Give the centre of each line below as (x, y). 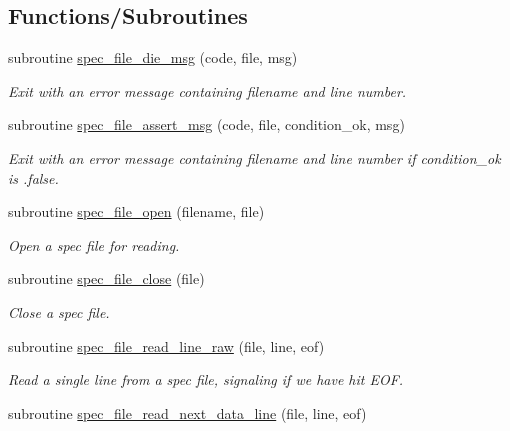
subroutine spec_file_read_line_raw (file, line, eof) (166, 345)
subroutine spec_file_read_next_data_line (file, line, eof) (187, 412)
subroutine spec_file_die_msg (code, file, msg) (153, 57)
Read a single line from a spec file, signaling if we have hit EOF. (206, 379)
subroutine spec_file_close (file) (106, 278)
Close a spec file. (59, 311)
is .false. (33, 177)
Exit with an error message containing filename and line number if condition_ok (254, 157)
